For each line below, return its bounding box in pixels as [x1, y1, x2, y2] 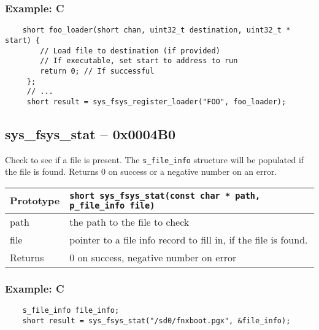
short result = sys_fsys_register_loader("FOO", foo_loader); [26, 97, 286, 106]
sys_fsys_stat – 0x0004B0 [5, 124, 176, 143]
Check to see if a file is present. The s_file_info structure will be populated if [5, 153, 304, 166]
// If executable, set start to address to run [40, 56, 238, 66]
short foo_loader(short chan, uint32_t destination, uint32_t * [22, 26, 291, 35]
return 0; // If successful [40, 66, 155, 75]
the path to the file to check [69, 214, 190, 229]
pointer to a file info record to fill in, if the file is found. [69, 232, 308, 247]
